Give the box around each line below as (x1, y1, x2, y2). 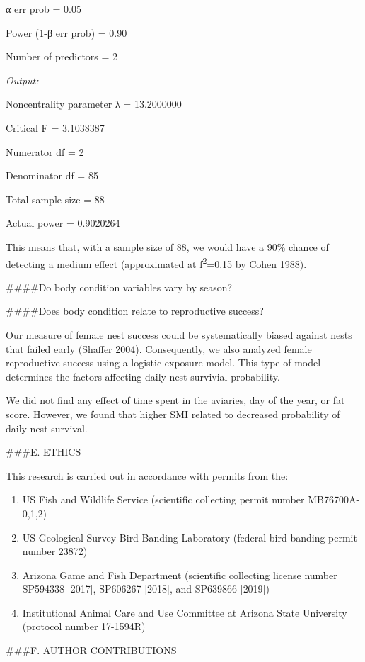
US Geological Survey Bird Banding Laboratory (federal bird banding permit (22, 529, 357, 544)
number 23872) (22, 544, 88, 559)
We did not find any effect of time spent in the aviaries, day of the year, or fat (6, 393, 345, 408)
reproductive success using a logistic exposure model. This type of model (6, 355, 321, 370)
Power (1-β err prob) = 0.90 (6, 25, 127, 40)
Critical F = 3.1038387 (6, 120, 105, 135)
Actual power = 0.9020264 (6, 215, 120, 230)
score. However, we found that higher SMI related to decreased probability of (6, 406, 340, 421)
